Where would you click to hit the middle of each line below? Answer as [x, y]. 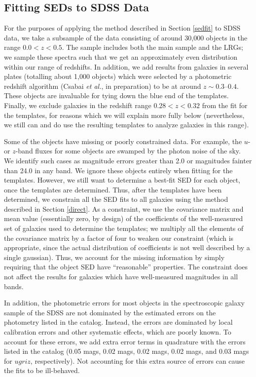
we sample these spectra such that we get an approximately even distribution [121, 57]
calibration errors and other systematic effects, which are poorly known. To [118, 332]
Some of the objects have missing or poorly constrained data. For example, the [123, 141]
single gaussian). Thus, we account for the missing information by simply [114, 257]
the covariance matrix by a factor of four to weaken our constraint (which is [119, 238]
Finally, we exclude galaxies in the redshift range [78, 105]
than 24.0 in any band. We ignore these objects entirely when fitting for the [118, 170]
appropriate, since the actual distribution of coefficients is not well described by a [127, 247]
